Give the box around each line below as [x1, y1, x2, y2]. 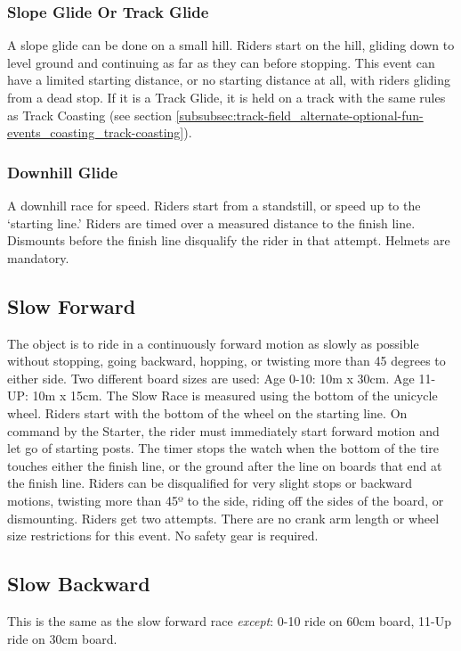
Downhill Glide [7, 161, 118, 183]
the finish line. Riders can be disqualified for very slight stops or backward [7, 474, 413, 492]
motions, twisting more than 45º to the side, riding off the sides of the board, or [7, 490, 444, 509]
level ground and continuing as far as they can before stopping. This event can [7, 53, 435, 71]
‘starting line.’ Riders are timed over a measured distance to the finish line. [7, 213, 416, 232]
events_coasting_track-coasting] [7, 123, 184, 142]
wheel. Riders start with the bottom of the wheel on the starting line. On [7, 403, 408, 422]
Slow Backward [7, 570, 150, 597]
